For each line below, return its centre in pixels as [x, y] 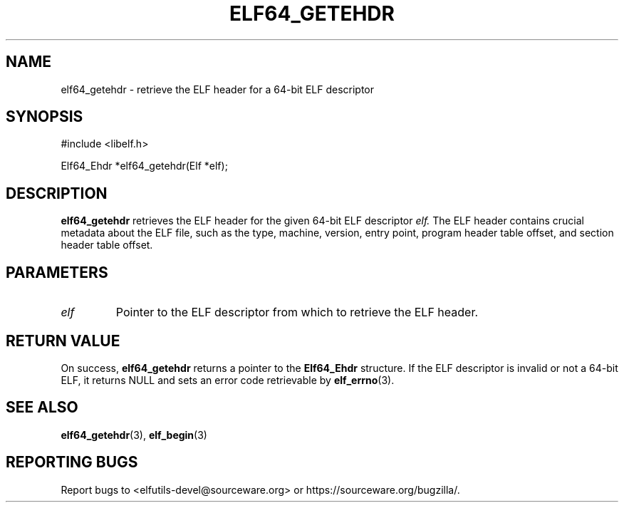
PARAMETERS [57, 272]
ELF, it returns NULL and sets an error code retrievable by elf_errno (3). [228, 380]
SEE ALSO [42, 408]
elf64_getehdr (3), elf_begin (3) [134, 435]
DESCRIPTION [57, 193]
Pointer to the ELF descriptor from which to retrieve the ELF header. [297, 312]
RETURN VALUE [63, 341]
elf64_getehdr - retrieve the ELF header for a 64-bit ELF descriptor [218, 89]
